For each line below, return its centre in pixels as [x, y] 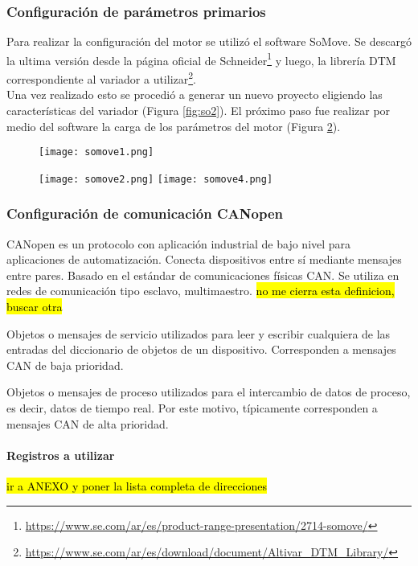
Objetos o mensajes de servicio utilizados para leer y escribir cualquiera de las [199, 333]
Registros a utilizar [61, 455]
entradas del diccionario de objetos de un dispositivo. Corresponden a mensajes [201, 349]
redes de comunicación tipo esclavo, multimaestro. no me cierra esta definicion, [201, 291]
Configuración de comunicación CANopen [145, 213]
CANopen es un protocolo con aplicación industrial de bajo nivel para [179, 243]
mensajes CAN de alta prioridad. [88, 423]
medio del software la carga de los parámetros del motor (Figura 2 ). [174, 126]
